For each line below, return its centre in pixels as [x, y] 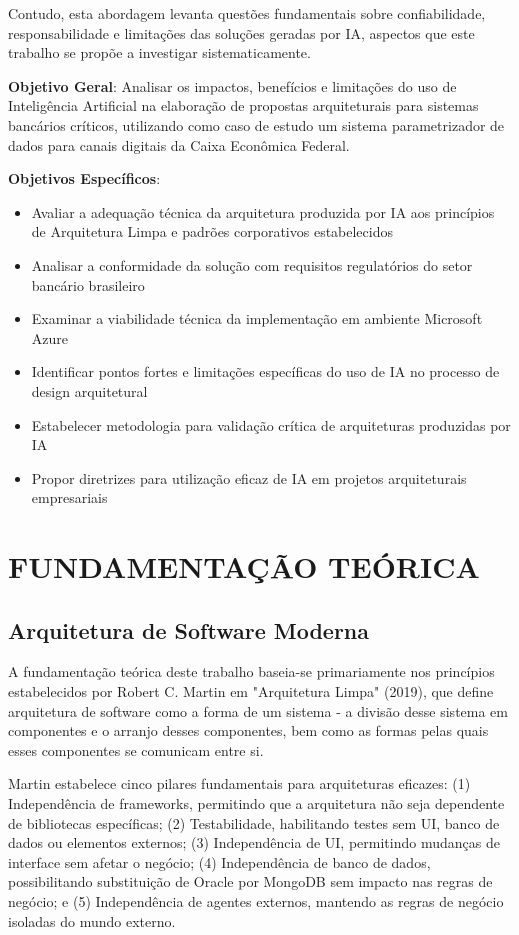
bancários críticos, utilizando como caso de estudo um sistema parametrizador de [256, 124]
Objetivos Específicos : [84, 178]
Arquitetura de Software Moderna [189, 629]
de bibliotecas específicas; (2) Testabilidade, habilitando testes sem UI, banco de [254, 822]
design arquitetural [89, 390]
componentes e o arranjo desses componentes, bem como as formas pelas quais [248, 730]
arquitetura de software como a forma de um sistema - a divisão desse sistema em [258, 710]
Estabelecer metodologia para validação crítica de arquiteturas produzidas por [271, 424]
